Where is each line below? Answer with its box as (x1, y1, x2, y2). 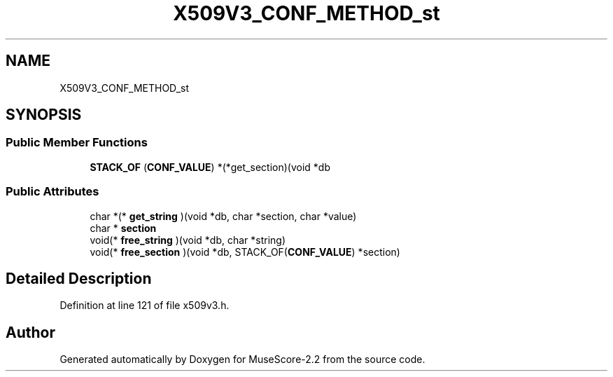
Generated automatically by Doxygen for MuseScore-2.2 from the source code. (59, 353, 425, 366)
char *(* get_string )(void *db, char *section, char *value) (90, 210, 357, 222)
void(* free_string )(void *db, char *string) (90, 233, 286, 246)
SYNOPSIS (6, 106, 82, 124)
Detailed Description (6, 269, 152, 287)
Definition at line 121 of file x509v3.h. (59, 299, 230, 312)
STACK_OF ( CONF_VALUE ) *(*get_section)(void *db (90, 160, 330, 173)
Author (6, 323, 55, 341)
